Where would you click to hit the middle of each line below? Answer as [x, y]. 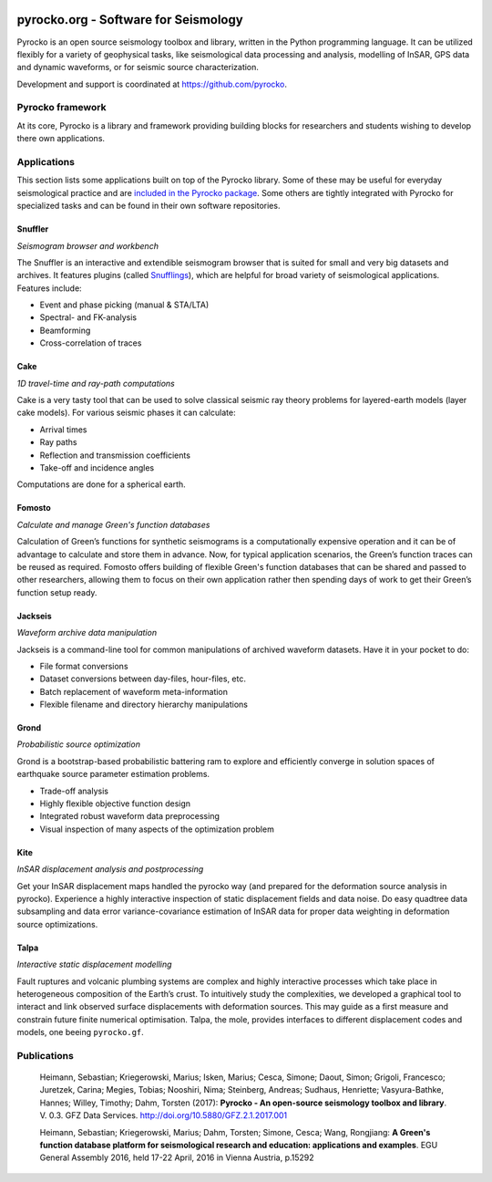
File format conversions [84, 666]
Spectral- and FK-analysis [88, 317]
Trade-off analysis [74, 791]
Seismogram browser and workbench [88, 245]
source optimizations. [57, 924]
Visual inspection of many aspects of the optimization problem [157, 829]
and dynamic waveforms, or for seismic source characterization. [138, 67]
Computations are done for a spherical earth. [101, 484]
